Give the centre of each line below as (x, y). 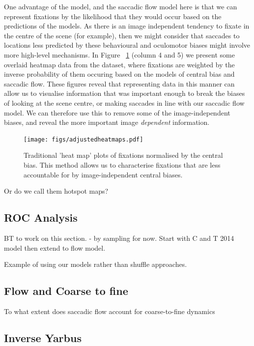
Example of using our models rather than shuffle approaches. (96, 264)
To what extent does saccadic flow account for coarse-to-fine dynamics (110, 311)
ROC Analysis (41, 217)
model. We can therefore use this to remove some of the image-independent (117, 112)
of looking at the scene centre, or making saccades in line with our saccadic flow (124, 102)
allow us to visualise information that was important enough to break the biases (125, 93)
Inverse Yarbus (43, 337)
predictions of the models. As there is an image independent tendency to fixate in (127, 26)
